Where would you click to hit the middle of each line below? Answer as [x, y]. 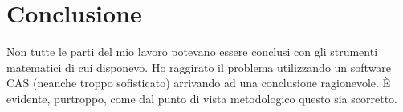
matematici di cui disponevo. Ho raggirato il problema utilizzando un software [199, 67]
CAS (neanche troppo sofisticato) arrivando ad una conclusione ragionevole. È [199, 83]
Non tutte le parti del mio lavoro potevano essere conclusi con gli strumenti [192, 52]
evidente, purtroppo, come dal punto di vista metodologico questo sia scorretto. [202, 98]
